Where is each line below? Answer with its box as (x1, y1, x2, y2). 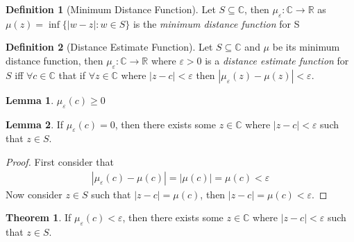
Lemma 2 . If (6, 116, 64, 131)
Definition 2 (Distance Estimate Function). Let (6, 40, 213, 54)
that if (58, 67, 85, 82)
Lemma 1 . (6, 92, 54, 107)
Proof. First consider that (6, 154, 114, 168)
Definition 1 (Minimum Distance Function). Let (6, 2, 216, 16)
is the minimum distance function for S (133, 16, 300, 31)
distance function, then (6, 53, 103, 67)
